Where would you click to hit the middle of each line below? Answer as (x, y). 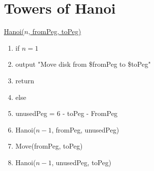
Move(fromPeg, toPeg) (49, 146)
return (25, 80)
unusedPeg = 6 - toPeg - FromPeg (67, 113)
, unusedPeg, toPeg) (81, 162)
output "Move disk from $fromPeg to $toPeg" (83, 64)
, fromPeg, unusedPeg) (85, 129)
